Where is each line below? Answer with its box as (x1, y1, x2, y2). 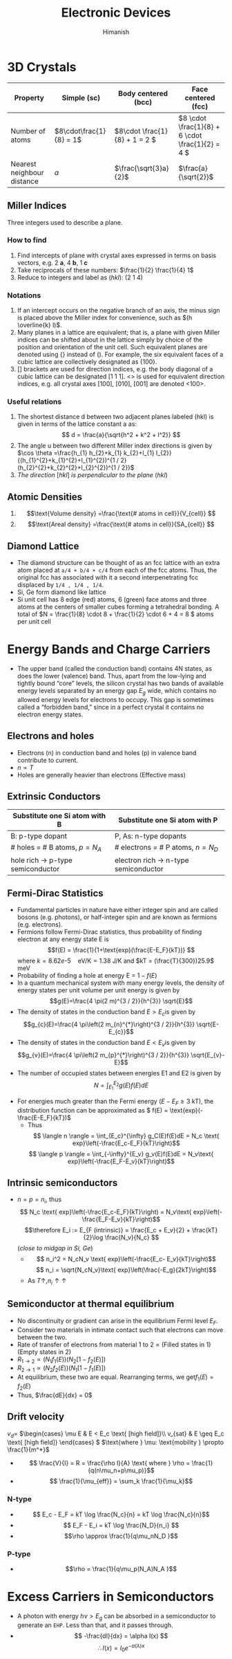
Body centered (118, 89, 168, 98)
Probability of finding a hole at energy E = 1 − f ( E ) (17, 972, 157, 980)
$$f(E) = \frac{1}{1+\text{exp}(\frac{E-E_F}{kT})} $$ (47, 946, 195, 954)
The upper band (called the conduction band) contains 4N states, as (17, 664, 213, 672)
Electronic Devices (61, 5, 171, 21)
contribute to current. (17, 756, 78, 764)
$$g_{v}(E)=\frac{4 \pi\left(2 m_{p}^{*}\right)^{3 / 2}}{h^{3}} (17, 1050, 190, 1059)
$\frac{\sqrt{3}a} (114, 163, 169, 173)
